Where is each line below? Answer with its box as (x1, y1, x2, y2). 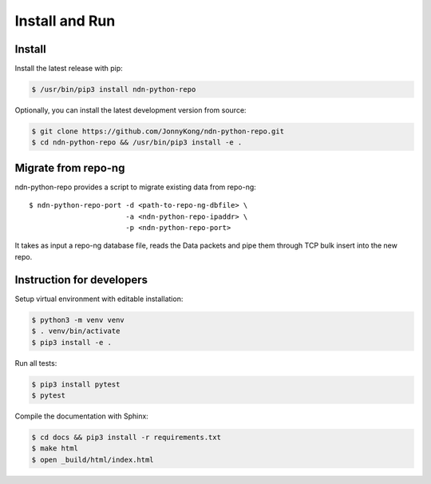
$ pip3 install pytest (31, 379, 121, 389)
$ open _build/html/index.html (31, 455, 155, 464)
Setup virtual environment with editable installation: (14, 294, 184, 303)
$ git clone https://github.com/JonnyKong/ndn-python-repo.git (31, 127, 285, 136)
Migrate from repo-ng (14, 161, 125, 175)
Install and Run (14, 12, 116, 30)
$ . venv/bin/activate (31, 327, 121, 335)
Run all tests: (14, 358, 57, 367)
